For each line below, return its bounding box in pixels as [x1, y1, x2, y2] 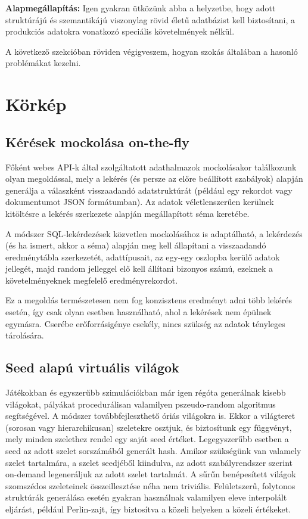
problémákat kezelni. [5, 57, 81, 69]
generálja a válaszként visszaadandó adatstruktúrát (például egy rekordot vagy [5, 184, 293, 196]
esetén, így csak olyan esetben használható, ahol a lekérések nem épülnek [5, 306, 272, 318]
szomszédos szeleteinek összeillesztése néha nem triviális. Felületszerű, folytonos [5, 479, 295, 492]
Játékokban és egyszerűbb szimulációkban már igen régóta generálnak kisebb [5, 386, 286, 399]
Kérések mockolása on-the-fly [5, 132, 189, 151]
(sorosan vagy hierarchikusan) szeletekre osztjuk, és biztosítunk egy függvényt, [5, 421, 292, 433]
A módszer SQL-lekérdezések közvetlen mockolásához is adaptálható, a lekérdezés [5, 227, 303, 240]
